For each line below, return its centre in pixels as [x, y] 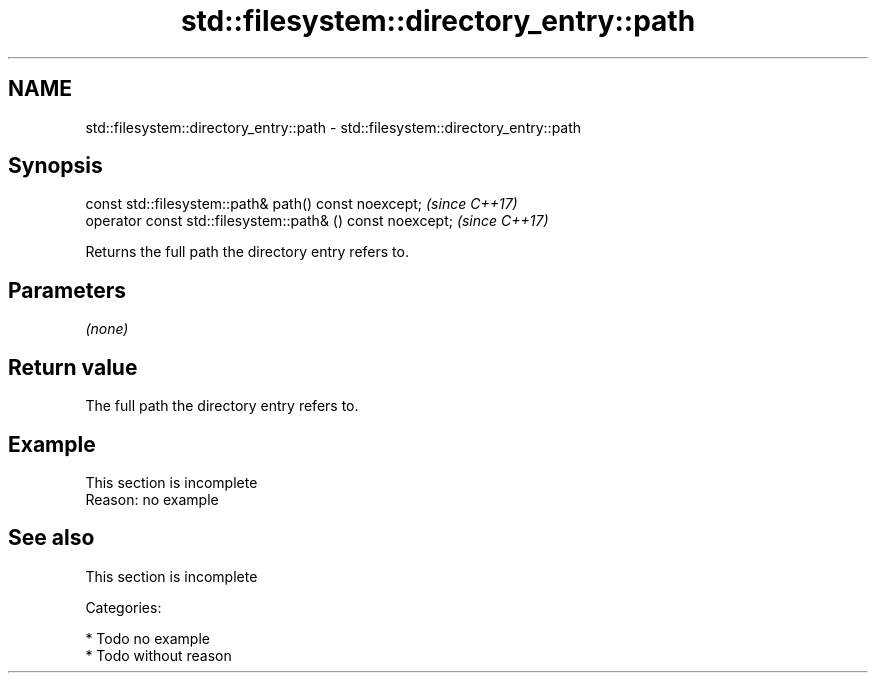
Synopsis [55, 166]
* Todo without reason [158, 655]
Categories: [123, 607]
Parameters [67, 290]
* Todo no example [147, 638]
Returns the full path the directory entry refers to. [247, 252]
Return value [73, 367]
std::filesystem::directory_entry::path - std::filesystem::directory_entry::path [333, 127]
